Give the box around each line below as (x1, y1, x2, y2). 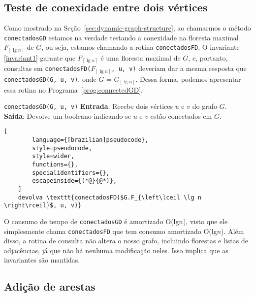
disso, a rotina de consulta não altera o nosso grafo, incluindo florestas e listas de (4, 235, 248, 246)
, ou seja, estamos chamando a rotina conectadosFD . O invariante (41, 42, 240, 52)
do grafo (192, 101, 217, 111)
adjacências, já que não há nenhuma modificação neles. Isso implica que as (4, 245, 228, 255)
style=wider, (32, 153, 75, 160)
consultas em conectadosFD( (4, 63, 91, 73)
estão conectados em (150, 110, 212, 121)
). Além (221, 226, 244, 236)
